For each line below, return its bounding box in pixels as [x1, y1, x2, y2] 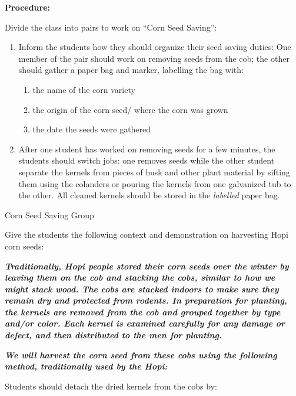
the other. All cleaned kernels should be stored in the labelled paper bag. [18, 189, 280, 201]
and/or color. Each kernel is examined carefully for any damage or [5, 317, 285, 330]
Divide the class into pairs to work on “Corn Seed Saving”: [5, 21, 217, 33]
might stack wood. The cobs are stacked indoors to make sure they [5, 282, 279, 295]
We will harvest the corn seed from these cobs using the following [5, 348, 277, 361]
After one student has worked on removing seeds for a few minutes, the [18, 142, 275, 155]
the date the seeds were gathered [32, 123, 151, 135]
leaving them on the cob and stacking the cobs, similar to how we [5, 271, 275, 284]
